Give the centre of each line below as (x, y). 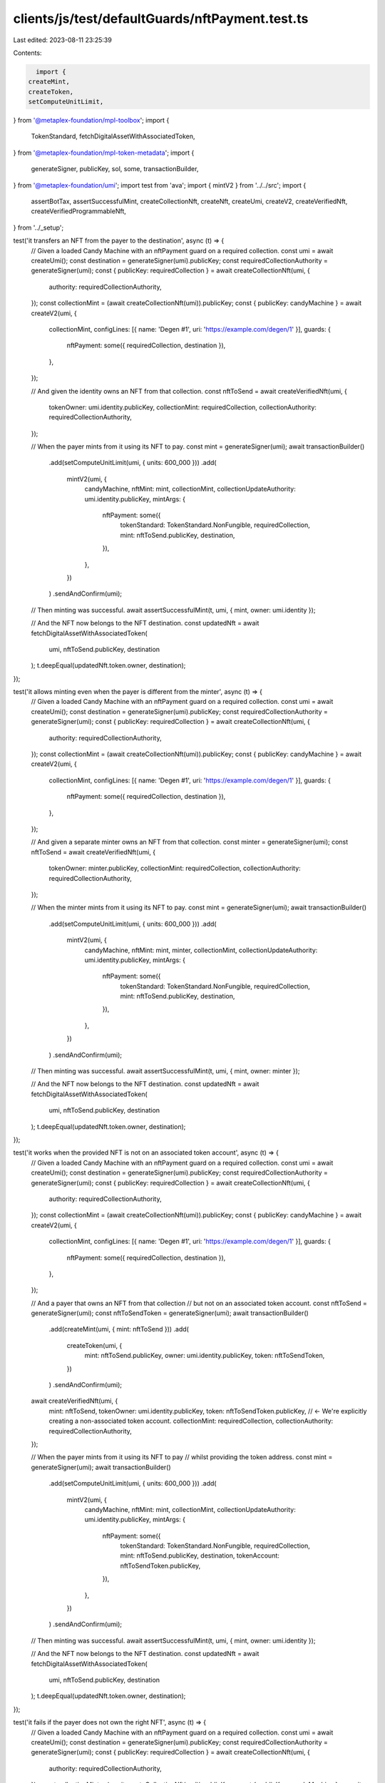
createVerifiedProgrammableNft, (78, 211)
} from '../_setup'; (38, 228)
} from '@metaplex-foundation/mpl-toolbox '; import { (91, 121)
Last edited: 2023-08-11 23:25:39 (62, 40)
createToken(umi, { (94, 1345)
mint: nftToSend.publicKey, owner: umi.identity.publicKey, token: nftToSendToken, (205, 1356)
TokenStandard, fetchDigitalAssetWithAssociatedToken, (113, 136)
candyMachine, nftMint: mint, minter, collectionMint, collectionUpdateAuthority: (201, 950)
